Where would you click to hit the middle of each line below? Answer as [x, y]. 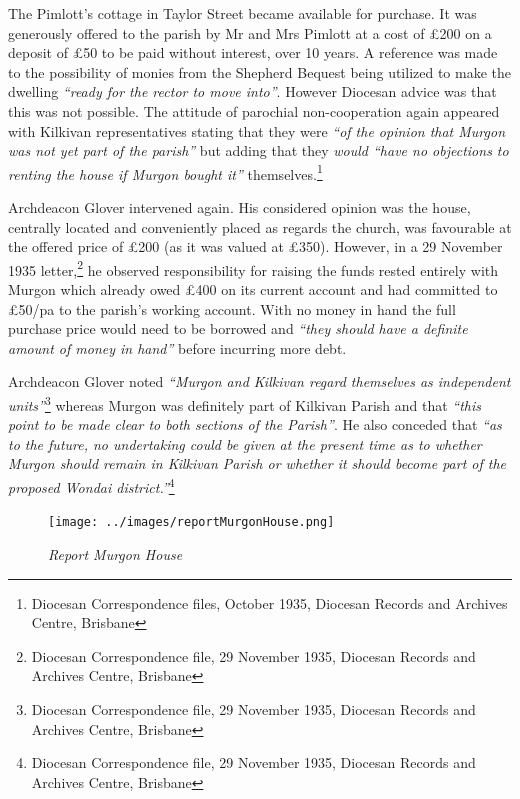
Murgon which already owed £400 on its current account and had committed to [253, 289]
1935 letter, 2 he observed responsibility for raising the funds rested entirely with [253, 268]
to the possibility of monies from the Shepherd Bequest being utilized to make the [260, 71]
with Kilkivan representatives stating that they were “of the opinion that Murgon [257, 130]
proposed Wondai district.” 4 [91, 485]
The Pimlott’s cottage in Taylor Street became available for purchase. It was [242, 13]
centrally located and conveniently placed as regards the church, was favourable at [260, 226]
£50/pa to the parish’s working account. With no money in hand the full [232, 308]
